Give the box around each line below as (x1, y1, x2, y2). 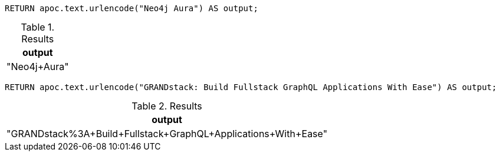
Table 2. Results (131, 100, 202, 112)
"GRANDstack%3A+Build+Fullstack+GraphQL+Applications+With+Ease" (6, 128, 328, 140)
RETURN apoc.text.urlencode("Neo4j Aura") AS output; (5, 4, 258, 13)
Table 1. (21, 21, 55, 33)
